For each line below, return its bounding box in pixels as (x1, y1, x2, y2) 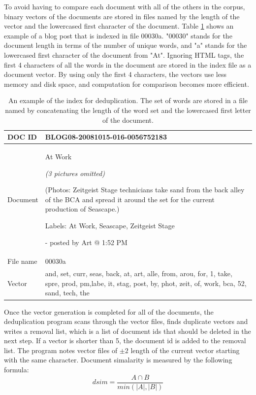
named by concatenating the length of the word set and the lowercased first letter (5, 105, 251, 115)
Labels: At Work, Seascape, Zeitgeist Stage (45, 220, 175, 230)
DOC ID (7, 132, 37, 142)
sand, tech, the (45, 287, 90, 298)
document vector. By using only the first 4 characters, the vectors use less (4, 69, 226, 79)
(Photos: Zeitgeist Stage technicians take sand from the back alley (45, 184, 245, 195)
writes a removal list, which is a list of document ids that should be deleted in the (4, 325, 251, 336)
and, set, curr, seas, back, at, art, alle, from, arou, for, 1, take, (45, 268, 232, 279)
